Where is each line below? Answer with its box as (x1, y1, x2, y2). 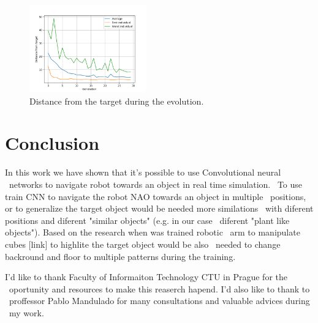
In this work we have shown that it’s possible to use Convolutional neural (5, 166, 281, 179)
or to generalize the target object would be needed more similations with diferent (5, 202, 314, 215)
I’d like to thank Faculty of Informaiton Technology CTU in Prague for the (5, 270, 287, 283)
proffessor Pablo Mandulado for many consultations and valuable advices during (9, 294, 310, 307)
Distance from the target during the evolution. (29, 94, 204, 107)
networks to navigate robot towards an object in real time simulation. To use (9, 178, 303, 190)
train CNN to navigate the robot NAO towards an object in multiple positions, (5, 190, 306, 202)
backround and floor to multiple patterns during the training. (5, 250, 236, 262)
